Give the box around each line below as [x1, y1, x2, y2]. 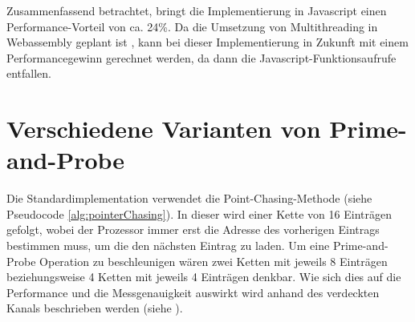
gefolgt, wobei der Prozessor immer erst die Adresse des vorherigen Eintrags [6, 221, 380, 238]
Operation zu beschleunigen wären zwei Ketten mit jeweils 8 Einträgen [39, 252, 388, 269]
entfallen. [6, 65, 52, 82]
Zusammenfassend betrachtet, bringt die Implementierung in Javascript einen [6, 2, 387, 18]
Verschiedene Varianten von [6, 112, 321, 145]
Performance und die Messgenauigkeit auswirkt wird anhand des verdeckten [6, 284, 380, 300]
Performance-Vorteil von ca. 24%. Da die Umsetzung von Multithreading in [6, 18, 378, 34]
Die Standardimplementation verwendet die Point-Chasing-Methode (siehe [6, 190, 372, 207]
